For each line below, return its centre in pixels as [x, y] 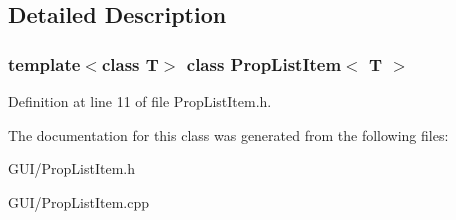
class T [130, 63]
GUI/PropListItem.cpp [79, 201]
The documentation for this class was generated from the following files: [228, 134]
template [44, 63]
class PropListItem [264, 63]
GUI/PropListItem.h [72, 168]
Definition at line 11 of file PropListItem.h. [140, 101]
